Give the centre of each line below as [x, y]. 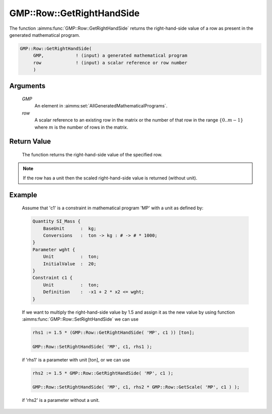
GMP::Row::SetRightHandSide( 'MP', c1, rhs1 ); [92, 346]
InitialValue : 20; [70, 264]
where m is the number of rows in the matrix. [81, 127]
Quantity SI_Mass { [56, 221]
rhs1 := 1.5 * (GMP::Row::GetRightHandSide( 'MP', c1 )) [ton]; [114, 332]
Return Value [30, 141]
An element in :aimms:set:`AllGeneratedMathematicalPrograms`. [101, 106]
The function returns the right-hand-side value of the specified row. [92, 155]
